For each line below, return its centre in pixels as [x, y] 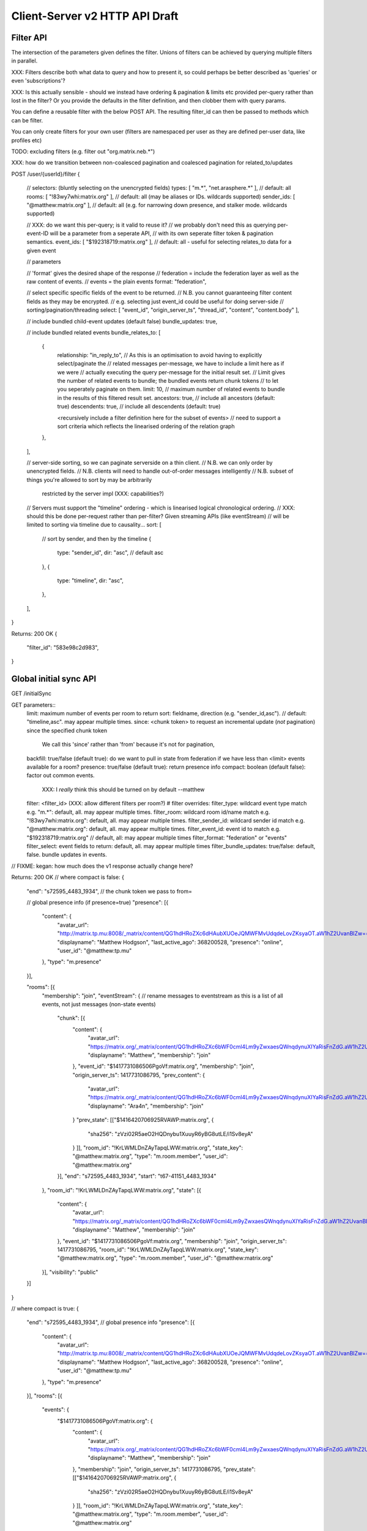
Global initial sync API [54, 679]
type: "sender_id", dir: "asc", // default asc [110, 553]
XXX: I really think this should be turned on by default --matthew [123, 789]
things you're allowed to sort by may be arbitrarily [89, 480]
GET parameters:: [34, 705]
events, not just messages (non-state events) [99, 1004]
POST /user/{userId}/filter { [46, 174]
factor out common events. [61, 775]
